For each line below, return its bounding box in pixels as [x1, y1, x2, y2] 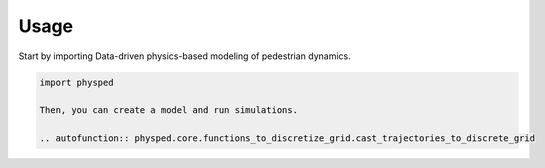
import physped [39, 76, 114, 88]
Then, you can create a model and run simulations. [39, 105, 299, 116]
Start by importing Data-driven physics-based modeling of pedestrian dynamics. [18, 50, 351, 62]
